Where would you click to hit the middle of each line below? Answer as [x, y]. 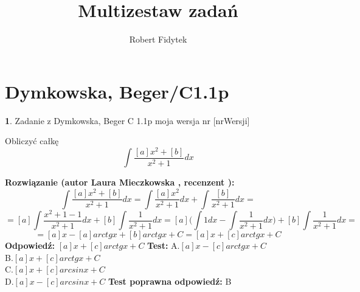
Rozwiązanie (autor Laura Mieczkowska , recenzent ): [120, 182]
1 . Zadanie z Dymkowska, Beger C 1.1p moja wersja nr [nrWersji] [127, 120]
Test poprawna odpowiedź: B [170, 281]
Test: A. [164, 245]
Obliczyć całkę [32, 141]
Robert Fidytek [158, 39]
